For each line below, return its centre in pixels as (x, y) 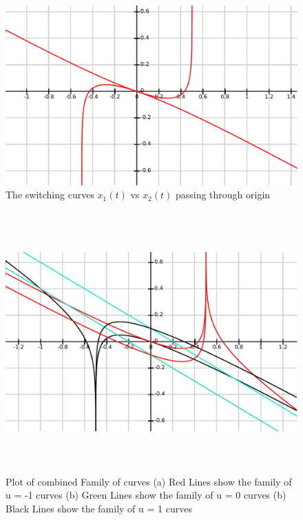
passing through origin (223, 195)
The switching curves (50, 195)
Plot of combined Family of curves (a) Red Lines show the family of (149, 481)
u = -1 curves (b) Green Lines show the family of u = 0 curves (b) (146, 495)
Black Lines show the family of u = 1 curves (99, 508)
